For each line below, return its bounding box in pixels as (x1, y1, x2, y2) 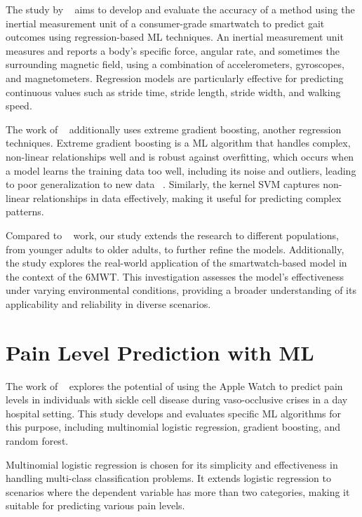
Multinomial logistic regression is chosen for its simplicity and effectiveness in (6, 457, 338, 471)
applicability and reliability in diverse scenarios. (6, 296, 211, 311)
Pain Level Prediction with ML (6, 337, 314, 366)
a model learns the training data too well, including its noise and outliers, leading (6, 163, 356, 177)
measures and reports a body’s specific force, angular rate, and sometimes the (6, 43, 340, 58)
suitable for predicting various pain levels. (6, 498, 185, 513)
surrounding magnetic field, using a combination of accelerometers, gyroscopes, (6, 57, 344, 72)
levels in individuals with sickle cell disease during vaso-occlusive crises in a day (6, 392, 348, 407)
